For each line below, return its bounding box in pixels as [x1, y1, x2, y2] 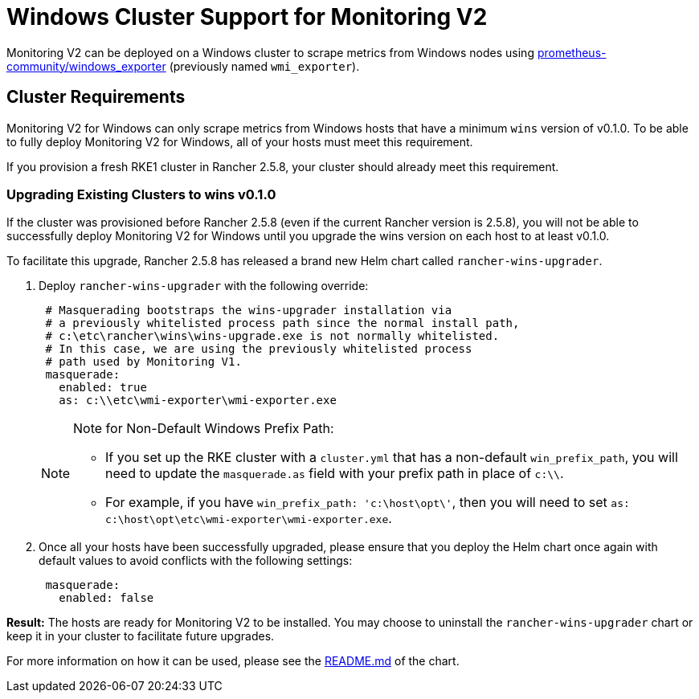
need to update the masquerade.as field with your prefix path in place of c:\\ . [105, 465, 564, 482]
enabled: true [59, 381, 147, 394]
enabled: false [59, 591, 154, 605]
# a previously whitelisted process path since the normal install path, [45, 317, 520, 330]
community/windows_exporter [6, 59, 166, 73]
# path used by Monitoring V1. [45, 355, 242, 369]
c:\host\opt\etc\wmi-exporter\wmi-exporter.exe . [105, 510, 392, 527]
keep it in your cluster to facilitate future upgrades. [6, 629, 275, 644]
